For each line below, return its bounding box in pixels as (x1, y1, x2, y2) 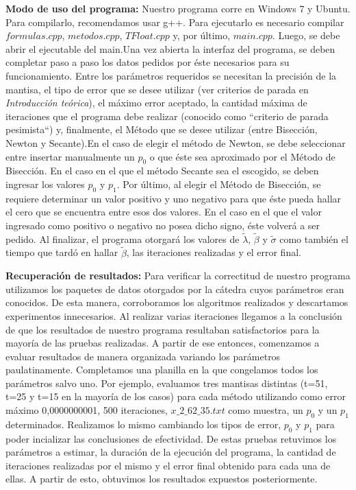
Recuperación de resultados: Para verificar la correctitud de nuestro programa (5, 268, 351, 283)
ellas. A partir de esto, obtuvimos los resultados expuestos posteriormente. (5, 471, 318, 486)
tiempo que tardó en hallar (5, 245, 118, 259)
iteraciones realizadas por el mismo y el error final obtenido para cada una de (5, 458, 331, 472)
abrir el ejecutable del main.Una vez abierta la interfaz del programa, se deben (5, 41, 335, 56)
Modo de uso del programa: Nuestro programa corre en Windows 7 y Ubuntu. (5, 1, 351, 15)
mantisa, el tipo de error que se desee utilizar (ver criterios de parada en (5, 82, 309, 96)
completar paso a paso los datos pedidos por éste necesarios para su (5, 55, 290, 69)
